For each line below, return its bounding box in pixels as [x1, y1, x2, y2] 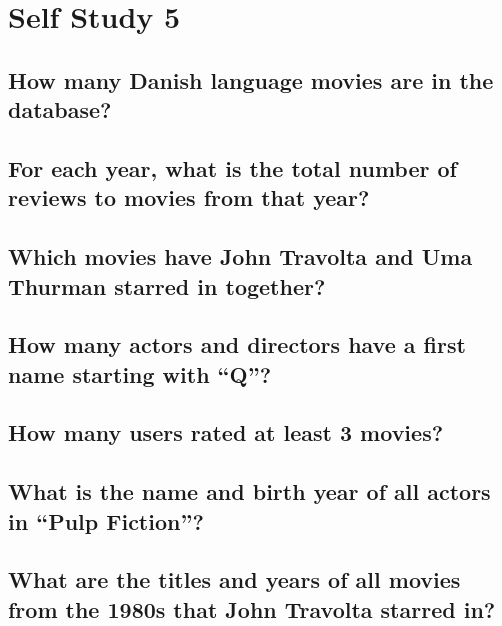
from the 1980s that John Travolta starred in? [8, 593, 496, 624]
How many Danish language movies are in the [8, 64, 494, 95]
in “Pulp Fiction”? [8, 505, 204, 536]
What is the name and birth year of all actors [8, 476, 491, 507]
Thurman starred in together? [8, 270, 326, 301]
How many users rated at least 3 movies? [8, 417, 444, 448]
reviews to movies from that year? [8, 182, 370, 213]
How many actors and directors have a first [8, 329, 466, 360]
